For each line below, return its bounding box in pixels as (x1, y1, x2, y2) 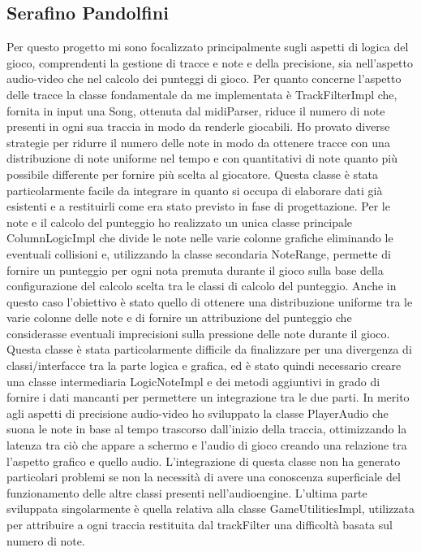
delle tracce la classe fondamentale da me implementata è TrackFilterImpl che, (6, 85, 397, 102)
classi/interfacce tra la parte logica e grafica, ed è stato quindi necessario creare (6, 357, 402, 374)
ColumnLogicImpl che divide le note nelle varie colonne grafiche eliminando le (6, 229, 393, 246)
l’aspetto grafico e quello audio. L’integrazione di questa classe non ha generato (6, 452, 401, 469)
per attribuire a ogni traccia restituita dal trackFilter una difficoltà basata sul (6, 516, 393, 533)
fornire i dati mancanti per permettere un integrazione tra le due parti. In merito (6, 389, 410, 406)
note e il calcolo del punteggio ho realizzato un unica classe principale (6, 213, 353, 230)
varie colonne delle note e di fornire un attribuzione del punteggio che (6, 309, 352, 326)
